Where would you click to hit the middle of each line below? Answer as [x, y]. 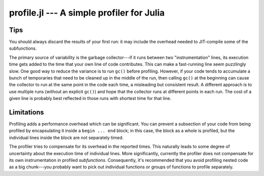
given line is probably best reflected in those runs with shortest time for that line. [90, 98]
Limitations [26, 112]
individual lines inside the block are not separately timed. [66, 137]
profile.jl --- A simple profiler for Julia [87, 13]
